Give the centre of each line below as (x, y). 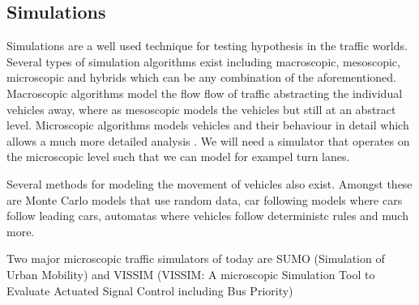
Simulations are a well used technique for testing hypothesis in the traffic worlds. (207, 46)
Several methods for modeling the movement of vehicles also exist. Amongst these (209, 183)
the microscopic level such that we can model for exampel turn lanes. (178, 157)
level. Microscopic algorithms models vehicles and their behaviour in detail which (208, 125)
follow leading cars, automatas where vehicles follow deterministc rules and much (207, 216)
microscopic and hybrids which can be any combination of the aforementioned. (201, 77)
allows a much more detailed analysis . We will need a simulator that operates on (208, 140)
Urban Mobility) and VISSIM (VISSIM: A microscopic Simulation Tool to (191, 274)
